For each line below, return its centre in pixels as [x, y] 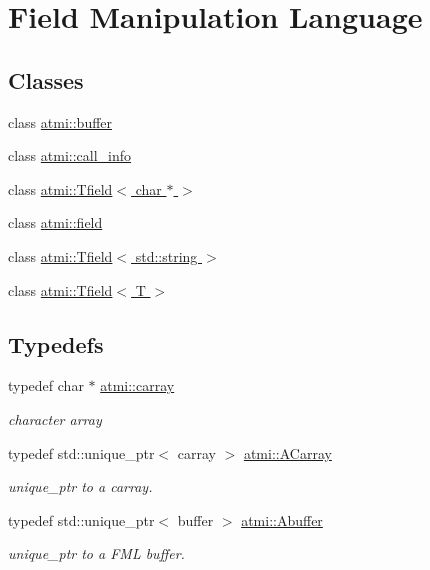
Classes [46, 79]
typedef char [46, 385]
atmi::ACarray [287, 452]
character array [55, 418]
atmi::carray [137, 385]
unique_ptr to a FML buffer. [96, 553]
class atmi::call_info [70, 155]
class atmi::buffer [60, 121]
